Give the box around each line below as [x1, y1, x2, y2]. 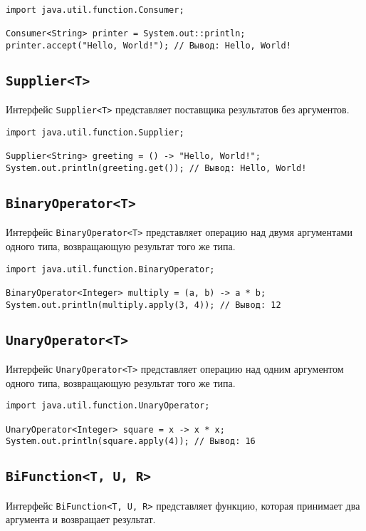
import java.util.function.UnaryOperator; [6, 401, 210, 411]
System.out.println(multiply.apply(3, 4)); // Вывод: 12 [6, 299, 281, 310]
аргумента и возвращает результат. [6, 512, 156, 527]
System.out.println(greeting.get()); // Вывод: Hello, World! [6, 163, 307, 174]
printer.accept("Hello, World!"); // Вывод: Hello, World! [6, 40, 291, 51]
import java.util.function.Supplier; [6, 128, 184, 138]
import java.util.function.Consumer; [6, 5, 184, 15]
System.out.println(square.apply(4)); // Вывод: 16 [6, 436, 256, 447]
